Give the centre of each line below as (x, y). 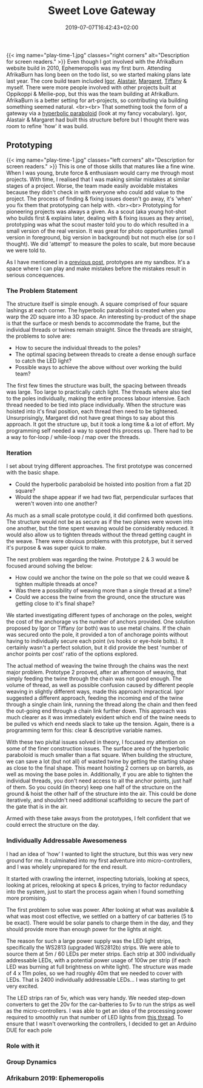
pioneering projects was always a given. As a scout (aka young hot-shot (96, 211)
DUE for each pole (29, 1030)
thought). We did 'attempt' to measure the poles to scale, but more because (101, 244)
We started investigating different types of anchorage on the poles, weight (99, 615)
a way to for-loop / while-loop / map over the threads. (73, 437)
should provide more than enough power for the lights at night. (85, 929)
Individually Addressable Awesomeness (67, 841)
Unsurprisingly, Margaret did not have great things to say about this (91, 418)
